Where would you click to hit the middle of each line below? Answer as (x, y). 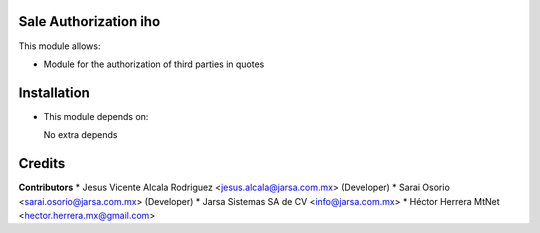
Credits (42, 163)
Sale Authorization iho (89, 21)
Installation (54, 92)
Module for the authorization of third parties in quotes (154, 64)
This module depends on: (96, 116)
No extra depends (80, 135)
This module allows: (59, 46)
